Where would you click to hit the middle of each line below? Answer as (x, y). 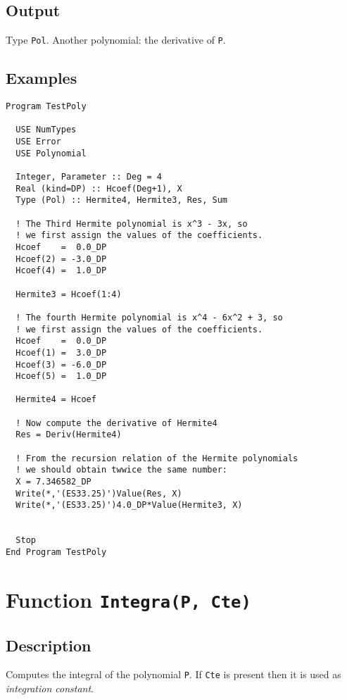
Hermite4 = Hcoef (56, 400)
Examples (42, 78)
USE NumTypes (46, 130)
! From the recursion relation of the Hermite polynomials (157, 458)
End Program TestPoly (56, 552)
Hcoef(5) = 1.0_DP (61, 376)
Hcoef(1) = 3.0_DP (61, 352)
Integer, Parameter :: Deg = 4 (89, 177)
